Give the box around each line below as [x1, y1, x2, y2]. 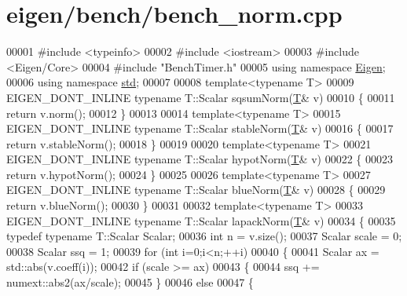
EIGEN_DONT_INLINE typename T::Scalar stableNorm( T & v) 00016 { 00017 [6, 120, 394, 137]
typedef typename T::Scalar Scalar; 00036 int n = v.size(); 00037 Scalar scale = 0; [6, 228, 402, 244]
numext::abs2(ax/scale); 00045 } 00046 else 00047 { [6, 274, 254, 291]
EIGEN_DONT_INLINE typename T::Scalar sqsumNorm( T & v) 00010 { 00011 [6, 89, 395, 105]
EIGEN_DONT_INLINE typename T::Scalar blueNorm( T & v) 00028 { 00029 [6, 181, 386, 198]
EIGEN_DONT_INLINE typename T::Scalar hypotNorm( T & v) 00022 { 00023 [6, 151, 393, 167]
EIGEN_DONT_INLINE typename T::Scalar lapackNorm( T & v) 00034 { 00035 [6, 212, 396, 228]
